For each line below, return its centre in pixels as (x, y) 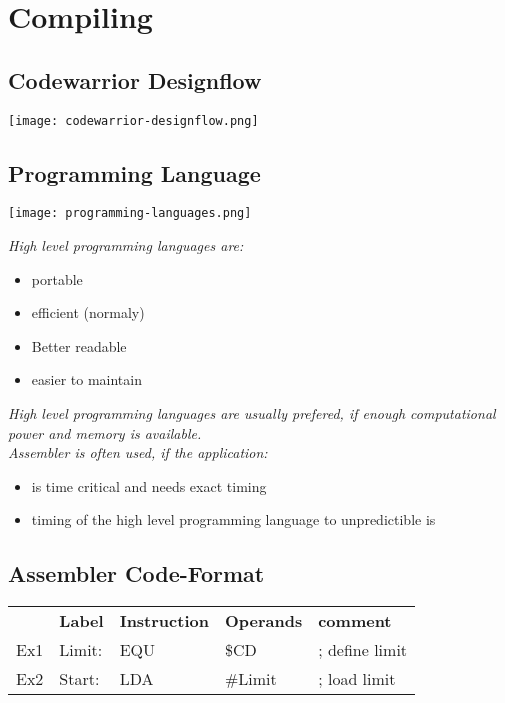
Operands (263, 621)
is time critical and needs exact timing (149, 485)
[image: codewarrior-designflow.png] (133, 120)
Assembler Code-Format (136, 573)
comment (355, 621)
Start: (79, 679)
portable (57, 278)
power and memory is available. (105, 432)
